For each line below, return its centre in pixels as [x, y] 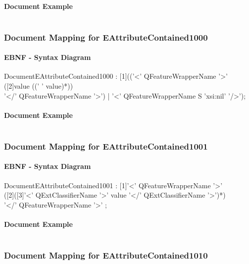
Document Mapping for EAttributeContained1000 [106, 37]
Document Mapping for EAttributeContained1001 [106, 146]
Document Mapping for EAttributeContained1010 [106, 255]
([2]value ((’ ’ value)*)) [39, 86]
